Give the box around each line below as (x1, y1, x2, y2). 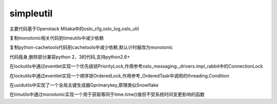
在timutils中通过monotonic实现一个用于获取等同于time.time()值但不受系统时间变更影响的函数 (9, 91, 205, 97)
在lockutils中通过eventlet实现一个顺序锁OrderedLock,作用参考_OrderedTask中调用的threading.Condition (9, 72, 229, 79)
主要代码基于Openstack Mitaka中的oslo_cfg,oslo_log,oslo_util (9, 26, 140, 32)
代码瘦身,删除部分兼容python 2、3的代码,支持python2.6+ (9, 54, 130, 60)
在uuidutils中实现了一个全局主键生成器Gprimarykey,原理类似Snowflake (9, 82, 159, 88)
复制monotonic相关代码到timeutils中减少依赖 (9, 35, 104, 41)
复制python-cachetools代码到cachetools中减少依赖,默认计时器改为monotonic (9, 44, 173, 51)
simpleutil (9, 8, 53, 19)
